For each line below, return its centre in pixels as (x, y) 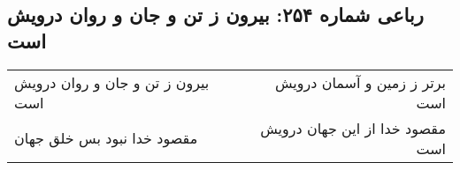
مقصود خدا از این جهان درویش (353, 128)
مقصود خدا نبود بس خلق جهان (106, 138)
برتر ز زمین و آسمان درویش (360, 82)
